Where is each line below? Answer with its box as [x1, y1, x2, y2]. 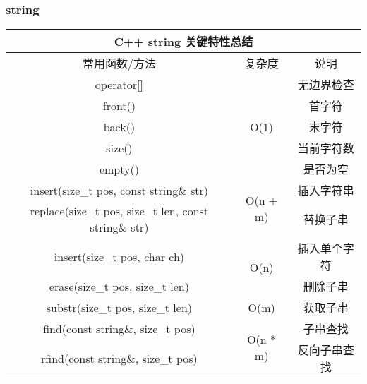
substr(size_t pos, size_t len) [46, 299, 193, 316]
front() [102, 97, 136, 114]
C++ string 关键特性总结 [114, 33, 253, 50]
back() [103, 118, 136, 135]
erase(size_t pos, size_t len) [49, 277, 189, 294]
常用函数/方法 [82, 55, 156, 72]
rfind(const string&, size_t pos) [41, 349, 198, 366]
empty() [99, 160, 139, 177]
